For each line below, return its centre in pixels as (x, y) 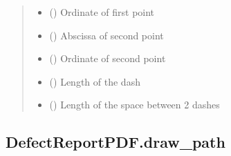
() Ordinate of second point (108, 58)
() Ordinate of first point (102, 12)
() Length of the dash (95, 81)
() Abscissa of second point (107, 35)
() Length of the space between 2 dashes (135, 105)
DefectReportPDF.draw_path (115, 142)
